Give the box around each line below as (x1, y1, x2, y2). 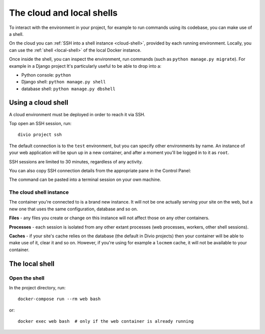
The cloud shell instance (9, 189, 69, 196)
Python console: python (21, 72, 71, 78)
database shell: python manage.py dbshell (21, 86, 115, 92)
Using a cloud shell (9, 99, 69, 107)
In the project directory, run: (9, 284, 66, 290)
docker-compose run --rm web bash (18, 296, 101, 302)
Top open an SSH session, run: (9, 120, 72, 126)
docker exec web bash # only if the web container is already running (18, 319, 194, 324)
